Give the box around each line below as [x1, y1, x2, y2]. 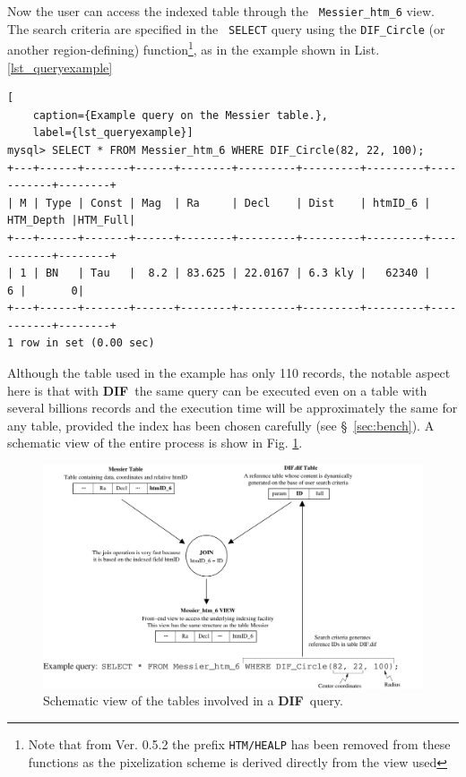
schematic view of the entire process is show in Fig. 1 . [7, 433, 303, 452]
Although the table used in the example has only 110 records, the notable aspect [7, 363, 451, 382]
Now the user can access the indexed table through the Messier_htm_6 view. [7, 2, 435, 20]
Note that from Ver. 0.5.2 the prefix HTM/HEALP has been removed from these [28, 734, 451, 753]
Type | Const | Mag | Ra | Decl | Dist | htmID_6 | [45, 196, 431, 209]
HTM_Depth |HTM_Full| [7, 214, 136, 227]
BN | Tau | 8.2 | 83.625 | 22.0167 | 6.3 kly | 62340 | [45, 267, 431, 280]
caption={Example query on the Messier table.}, [32, 108, 328, 122]
